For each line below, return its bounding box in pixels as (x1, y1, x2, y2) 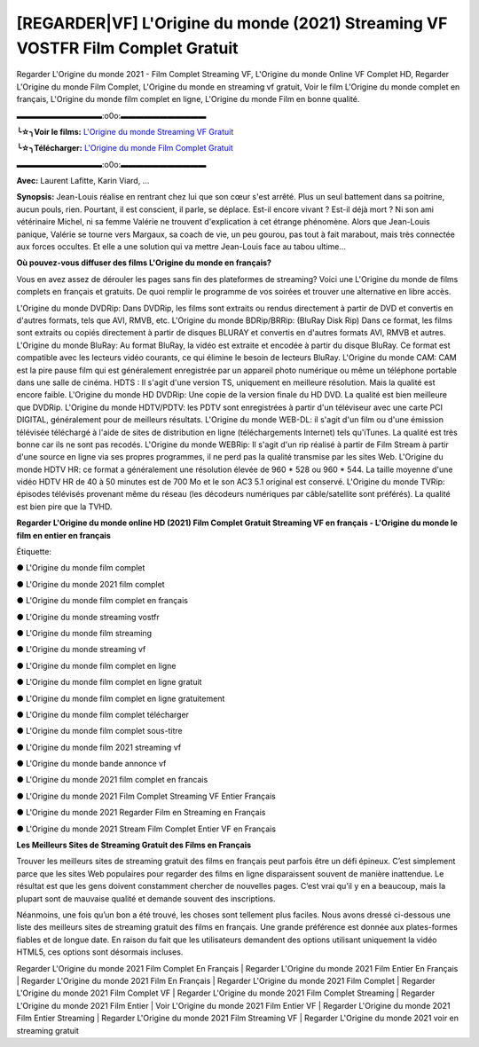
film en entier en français (16, 530, 111, 540)
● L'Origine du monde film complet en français (16, 595, 189, 606)
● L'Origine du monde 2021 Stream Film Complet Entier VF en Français (16, 823, 277, 834)
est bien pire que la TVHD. (16, 501, 113, 512)
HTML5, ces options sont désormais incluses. (16, 947, 184, 957)
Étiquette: (16, 547, 52, 557)
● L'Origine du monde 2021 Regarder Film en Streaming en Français (16, 807, 266, 818)
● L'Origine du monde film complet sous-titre (16, 726, 183, 736)
